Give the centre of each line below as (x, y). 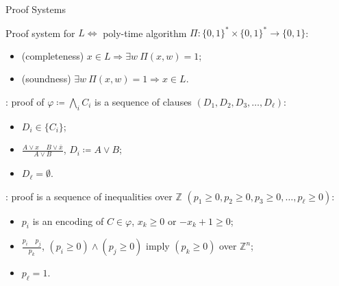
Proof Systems (36, 9)
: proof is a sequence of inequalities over (89, 196)
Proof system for (40, 33)
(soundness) (46, 79)
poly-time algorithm (145, 33)
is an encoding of (68, 221)
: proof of (25, 101)
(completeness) (53, 55)
